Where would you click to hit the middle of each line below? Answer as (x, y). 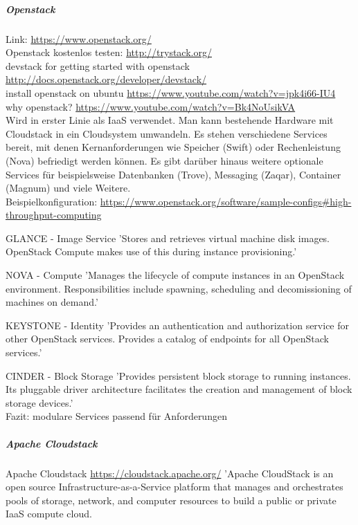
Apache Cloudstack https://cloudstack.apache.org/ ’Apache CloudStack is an (170, 473)
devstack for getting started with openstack (98, 65)
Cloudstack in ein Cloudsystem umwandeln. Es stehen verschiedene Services (167, 133)
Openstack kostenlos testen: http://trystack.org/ (109, 52)
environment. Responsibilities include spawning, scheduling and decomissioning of (179, 288)
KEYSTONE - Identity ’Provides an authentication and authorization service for (178, 325)
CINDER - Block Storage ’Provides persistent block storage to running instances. (178, 375)
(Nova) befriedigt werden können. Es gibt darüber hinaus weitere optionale (164, 160)
